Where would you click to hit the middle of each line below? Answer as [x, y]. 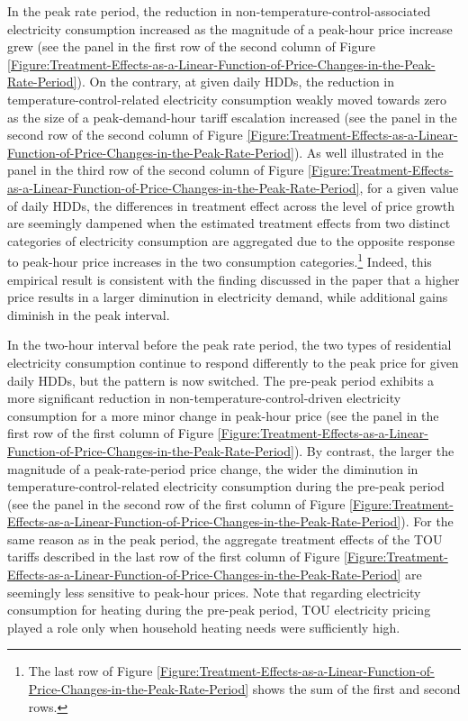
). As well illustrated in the [369, 152]
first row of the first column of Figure [111, 433]
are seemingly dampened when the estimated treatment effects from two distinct [229, 223]
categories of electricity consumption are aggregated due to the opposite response [231, 240]
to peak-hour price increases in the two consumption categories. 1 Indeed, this [220, 260]
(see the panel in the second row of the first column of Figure [176, 503]
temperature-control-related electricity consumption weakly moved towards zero [227, 99]
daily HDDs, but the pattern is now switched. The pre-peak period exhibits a [221, 380]
